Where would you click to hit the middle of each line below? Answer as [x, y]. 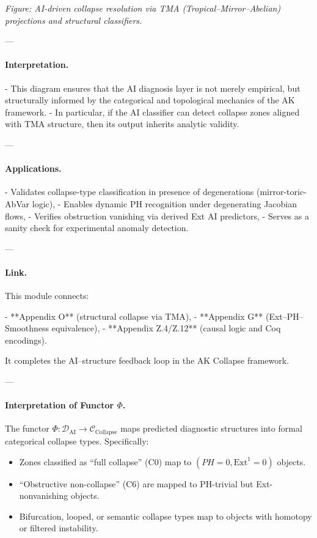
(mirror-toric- [281, 192]
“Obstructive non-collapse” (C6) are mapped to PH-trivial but [136, 483]
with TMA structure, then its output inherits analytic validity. [122, 124]
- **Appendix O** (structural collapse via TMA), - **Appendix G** [134, 316]
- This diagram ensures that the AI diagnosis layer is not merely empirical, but [153, 88]
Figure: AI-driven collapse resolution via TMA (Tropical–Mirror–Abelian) [143, 8]
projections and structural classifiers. [74, 20]
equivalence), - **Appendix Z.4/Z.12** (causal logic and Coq [166, 328]
